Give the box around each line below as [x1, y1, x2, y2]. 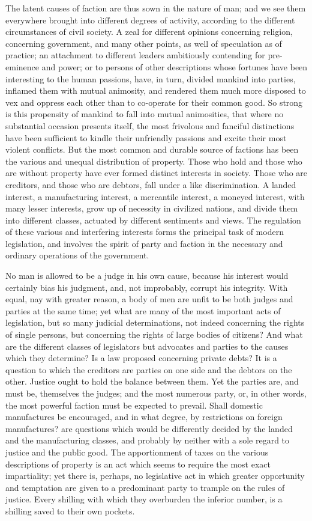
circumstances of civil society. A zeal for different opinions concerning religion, [5, 25, 293, 38]
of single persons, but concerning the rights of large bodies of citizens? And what [5, 328, 303, 341]
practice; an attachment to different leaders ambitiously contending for [5, 49, 265, 61]
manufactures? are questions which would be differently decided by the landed [5, 422, 293, 434]
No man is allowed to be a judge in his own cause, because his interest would [5, 269, 289, 282]
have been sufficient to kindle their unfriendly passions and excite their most [5, 131, 287, 144]
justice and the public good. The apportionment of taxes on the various [5, 445, 269, 458]
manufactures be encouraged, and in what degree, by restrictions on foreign [5, 410, 283, 423]
